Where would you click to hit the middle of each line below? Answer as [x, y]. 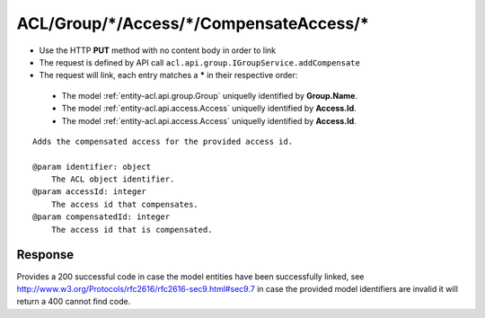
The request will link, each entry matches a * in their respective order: [168, 75]
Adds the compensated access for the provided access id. [163, 141]
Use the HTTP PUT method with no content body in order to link [158, 50]
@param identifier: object [92, 167]
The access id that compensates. [125, 204]
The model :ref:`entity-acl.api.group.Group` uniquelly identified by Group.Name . [210, 95]
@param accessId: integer [90, 192]
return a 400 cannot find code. [74, 302]
